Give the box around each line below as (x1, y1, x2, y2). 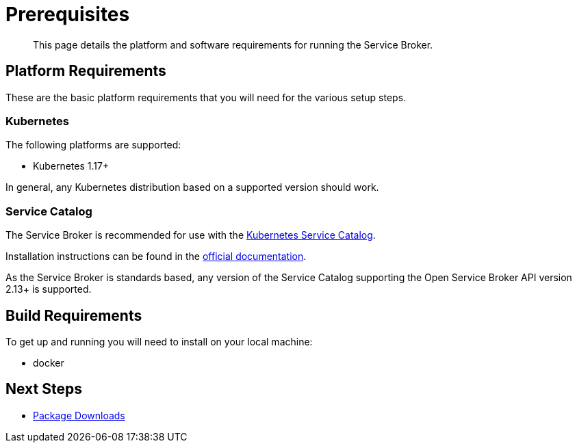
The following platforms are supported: (5, 139, 181, 151)
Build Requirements (5, 306, 142, 324)
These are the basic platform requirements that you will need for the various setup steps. (5, 91, 407, 103)
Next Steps (5, 380, 82, 398)
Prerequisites (5, 3, 130, 26)
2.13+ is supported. (5, 283, 92, 295)
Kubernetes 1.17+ (33, 160, 110, 172)
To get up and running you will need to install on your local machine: (5, 335, 313, 347)
